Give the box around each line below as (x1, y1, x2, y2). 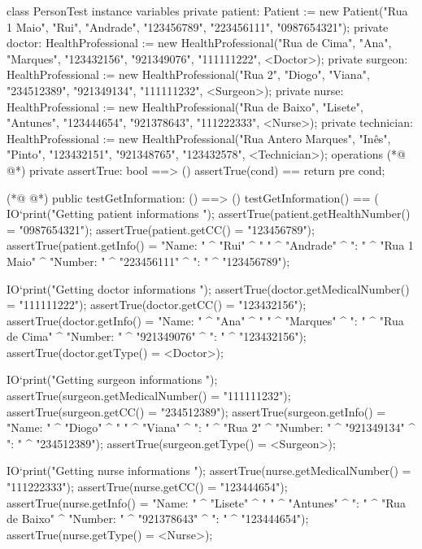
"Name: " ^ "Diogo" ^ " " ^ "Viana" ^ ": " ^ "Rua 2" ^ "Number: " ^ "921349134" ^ (7, 419, 415, 436)
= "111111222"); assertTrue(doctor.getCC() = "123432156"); (7, 296, 307, 313)
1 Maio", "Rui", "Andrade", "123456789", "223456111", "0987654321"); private (7, 18, 389, 35)
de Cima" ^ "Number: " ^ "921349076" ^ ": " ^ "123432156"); (7, 328, 307, 345)
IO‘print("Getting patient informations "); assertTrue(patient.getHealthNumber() (7, 205, 411, 222)
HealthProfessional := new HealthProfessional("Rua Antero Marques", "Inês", (7, 129, 391, 146)
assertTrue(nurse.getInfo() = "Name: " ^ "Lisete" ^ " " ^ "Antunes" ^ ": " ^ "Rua (7, 494, 406, 511)
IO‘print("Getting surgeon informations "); (7, 371, 218, 388)
